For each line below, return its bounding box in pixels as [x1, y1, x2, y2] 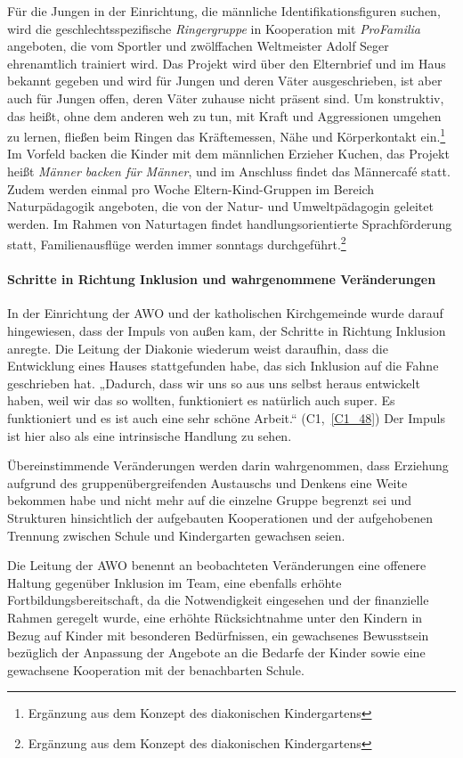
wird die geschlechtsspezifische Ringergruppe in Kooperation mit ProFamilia [7, 19, 420, 37]
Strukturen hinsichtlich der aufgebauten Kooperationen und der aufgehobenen [7, 508, 433, 526]
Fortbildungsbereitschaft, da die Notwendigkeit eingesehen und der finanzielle [7, 591, 429, 609]
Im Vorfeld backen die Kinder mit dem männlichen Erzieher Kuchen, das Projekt [7, 144, 450, 163]
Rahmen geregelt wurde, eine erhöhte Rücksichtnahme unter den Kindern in [7, 607, 423, 626]
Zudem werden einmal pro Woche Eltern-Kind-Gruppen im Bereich [7, 179, 375, 198]
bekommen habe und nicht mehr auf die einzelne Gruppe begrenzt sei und [7, 491, 412, 509]
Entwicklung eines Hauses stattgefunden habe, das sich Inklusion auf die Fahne [7, 356, 439, 375]
